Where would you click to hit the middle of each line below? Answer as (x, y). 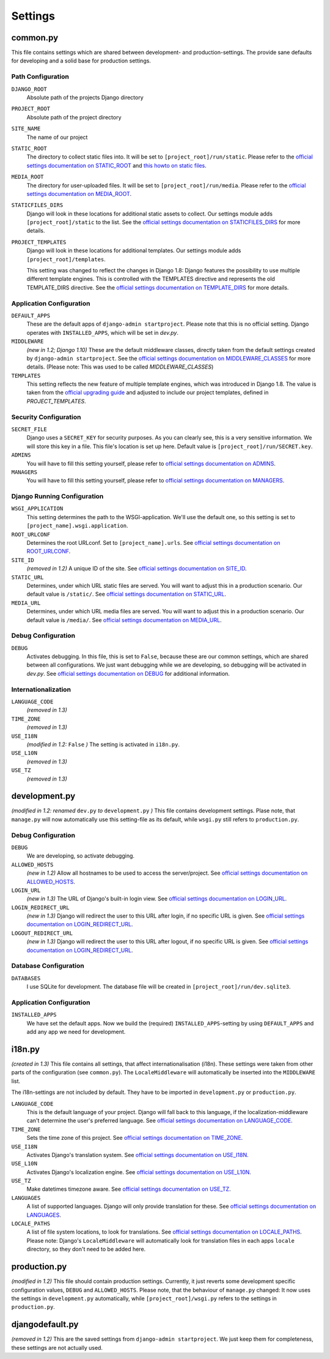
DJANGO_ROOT (29, 89)
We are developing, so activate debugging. (80, 856)
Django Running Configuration (57, 496)
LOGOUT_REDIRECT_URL (42, 933)
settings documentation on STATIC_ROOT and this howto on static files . (117, 165)
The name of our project (57, 137)
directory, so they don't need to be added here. (86, 1249)
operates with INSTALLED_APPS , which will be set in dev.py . (102, 332)
